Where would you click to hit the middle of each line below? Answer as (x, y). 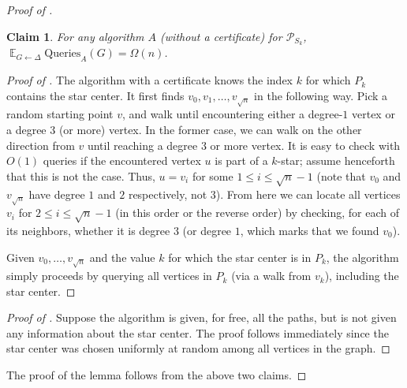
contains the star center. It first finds (95, 95)
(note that (341, 175)
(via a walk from (271, 276)
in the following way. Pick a (321, 95)
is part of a (241, 160)
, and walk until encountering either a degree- (232, 114)
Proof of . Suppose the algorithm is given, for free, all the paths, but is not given (202, 317)
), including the (362, 276)
